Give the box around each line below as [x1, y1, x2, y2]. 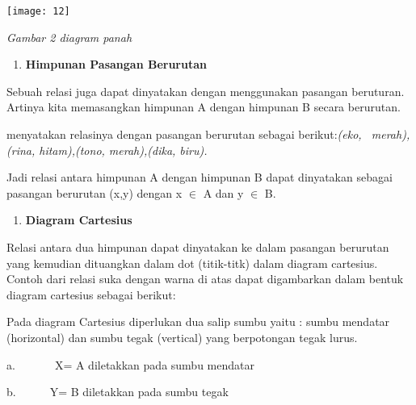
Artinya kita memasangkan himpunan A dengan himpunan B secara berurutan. [6, 98, 401, 115]
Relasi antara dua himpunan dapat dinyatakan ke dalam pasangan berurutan [6, 239, 389, 255]
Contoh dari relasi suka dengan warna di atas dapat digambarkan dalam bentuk [6, 270, 404, 287]
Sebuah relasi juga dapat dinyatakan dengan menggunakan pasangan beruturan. [6, 82, 405, 99]
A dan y [203, 184, 244, 201]
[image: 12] [6, 6, 70, 17]
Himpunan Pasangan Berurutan [25, 56, 207, 73]
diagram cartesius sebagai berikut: [6, 286, 176, 303]
